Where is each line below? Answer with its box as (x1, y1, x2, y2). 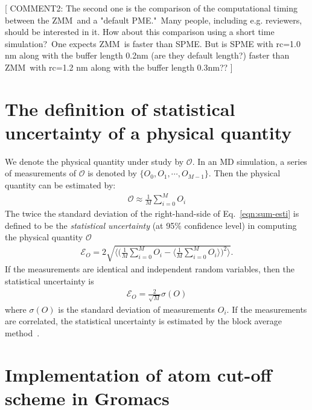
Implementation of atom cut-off (5, 362, 272, 386)
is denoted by (88, 167, 137, 179)
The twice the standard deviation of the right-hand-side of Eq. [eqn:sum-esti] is (5, 207, 299, 219)
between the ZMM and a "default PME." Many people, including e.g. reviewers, (5, 13, 302, 26)
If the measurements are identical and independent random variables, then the (5, 263, 294, 275)
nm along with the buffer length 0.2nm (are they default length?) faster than (5, 49, 290, 62)
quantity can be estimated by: (5, 179, 116, 191)
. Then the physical (208, 167, 281, 179)
